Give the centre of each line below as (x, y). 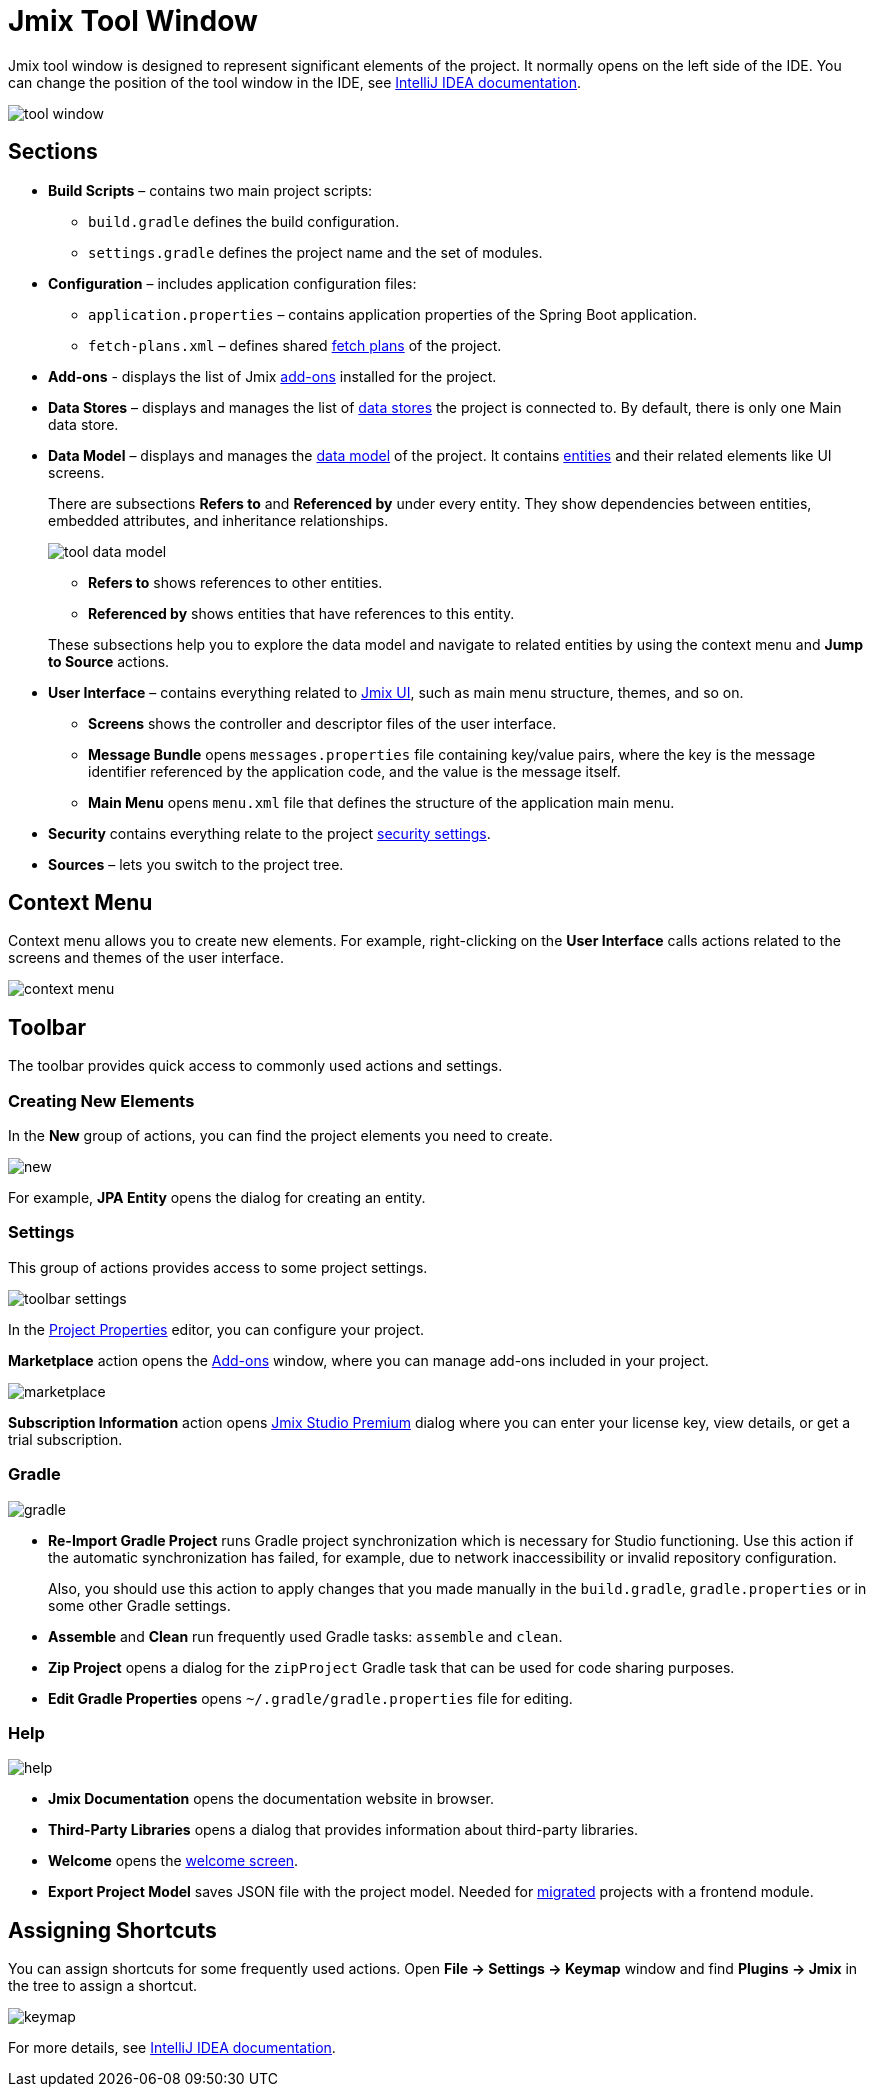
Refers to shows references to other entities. (235, 582)
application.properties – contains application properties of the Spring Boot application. (393, 314)
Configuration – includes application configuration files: (232, 283)
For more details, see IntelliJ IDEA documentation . (172, 2048)
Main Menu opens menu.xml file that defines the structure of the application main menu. (381, 802)
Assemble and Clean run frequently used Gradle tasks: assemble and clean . (305, 1636)
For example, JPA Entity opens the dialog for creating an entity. (217, 1198)
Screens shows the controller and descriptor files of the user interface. (322, 723)
